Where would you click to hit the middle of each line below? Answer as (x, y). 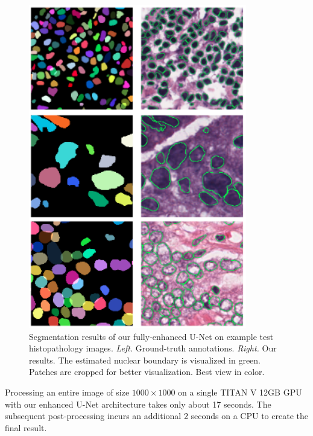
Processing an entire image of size (67, 392)
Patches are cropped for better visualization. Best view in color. (147, 372)
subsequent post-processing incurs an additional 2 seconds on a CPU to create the (156, 416)
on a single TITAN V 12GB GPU (240, 392)
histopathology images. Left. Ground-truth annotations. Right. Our (153, 348)
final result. (26, 427)
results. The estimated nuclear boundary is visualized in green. (145, 360)
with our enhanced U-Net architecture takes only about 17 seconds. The (138, 404)
